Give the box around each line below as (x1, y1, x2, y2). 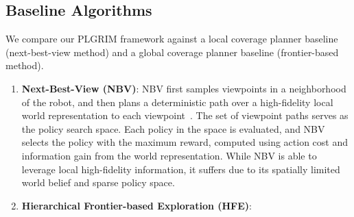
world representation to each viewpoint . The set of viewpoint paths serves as (21, 108, 349, 123)
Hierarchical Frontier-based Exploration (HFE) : (21, 198, 252, 212)
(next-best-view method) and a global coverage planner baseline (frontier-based (5, 44, 339, 59)
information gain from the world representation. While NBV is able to (21, 148, 317, 162)
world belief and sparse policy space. (21, 175, 175, 190)
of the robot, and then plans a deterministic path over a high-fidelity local (21, 94, 333, 109)
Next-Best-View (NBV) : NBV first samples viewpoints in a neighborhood (21, 81, 346, 95)
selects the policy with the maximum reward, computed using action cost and (21, 135, 348, 149)
